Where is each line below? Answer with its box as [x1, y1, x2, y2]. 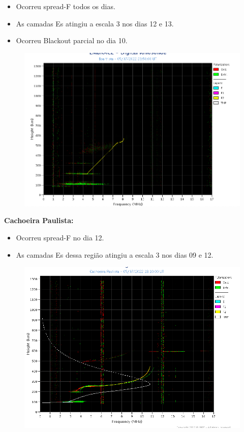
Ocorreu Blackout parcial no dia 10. [16, 35, 128, 46]
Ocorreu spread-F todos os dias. [16, 1, 115, 11]
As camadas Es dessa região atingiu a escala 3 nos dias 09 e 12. [16, 249, 213, 260]
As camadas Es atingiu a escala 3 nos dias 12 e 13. [16, 18, 174, 28]
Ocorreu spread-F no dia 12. [16, 232, 104, 242]
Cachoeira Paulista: [4, 215, 74, 226]
